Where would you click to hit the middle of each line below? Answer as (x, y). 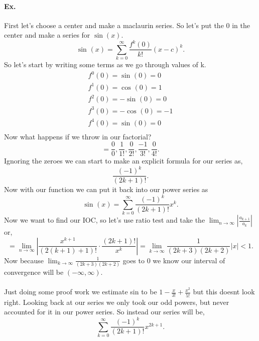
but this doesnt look (224, 292)
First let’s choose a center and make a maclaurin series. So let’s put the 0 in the (127, 25)
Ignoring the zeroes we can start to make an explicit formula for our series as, (123, 161)
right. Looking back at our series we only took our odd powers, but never (117, 302)
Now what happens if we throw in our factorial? (78, 136)
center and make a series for (47, 35)
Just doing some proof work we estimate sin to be (81, 292)
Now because (24, 260)
